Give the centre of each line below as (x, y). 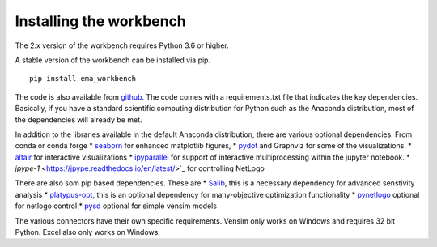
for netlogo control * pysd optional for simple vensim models (116, 206)
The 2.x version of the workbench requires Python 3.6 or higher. (122, 45)
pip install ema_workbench (83, 79)
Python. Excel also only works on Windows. (88, 232)
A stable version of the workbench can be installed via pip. (112, 60)
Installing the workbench (100, 21)
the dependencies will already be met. (78, 119)
